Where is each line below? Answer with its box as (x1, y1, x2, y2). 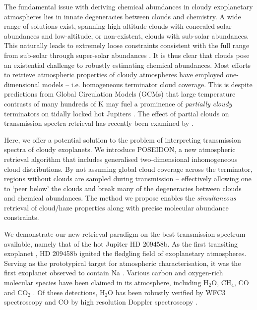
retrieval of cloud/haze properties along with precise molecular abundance (4, 202, 229, 212)
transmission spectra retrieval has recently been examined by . (4, 118, 193, 128)
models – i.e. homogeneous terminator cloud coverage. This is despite (42, 79, 253, 89)
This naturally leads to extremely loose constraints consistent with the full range (4, 40, 250, 51)
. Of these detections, (33, 287, 98, 297)
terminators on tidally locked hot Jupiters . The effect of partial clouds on (4, 108, 229, 118)
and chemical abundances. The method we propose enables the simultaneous (4, 193, 236, 203)
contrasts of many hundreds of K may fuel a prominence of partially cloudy (4, 98, 232, 108)
